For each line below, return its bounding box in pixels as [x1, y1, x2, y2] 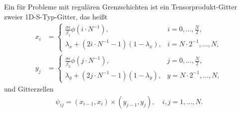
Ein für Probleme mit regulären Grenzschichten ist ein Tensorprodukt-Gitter [4, 1, 237, 11]
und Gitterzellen [4, 83, 54, 94]
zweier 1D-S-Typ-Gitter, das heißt [4, 11, 108, 21]
